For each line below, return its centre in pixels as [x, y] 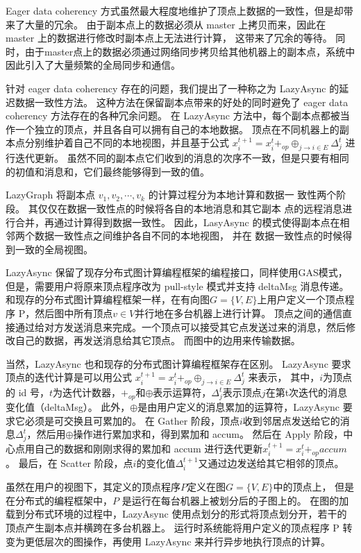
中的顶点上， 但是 [314, 487]
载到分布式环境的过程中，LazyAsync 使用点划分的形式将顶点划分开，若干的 [176, 514]
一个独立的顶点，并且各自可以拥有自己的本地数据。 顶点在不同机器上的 [177, 129]
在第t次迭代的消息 [307, 392]
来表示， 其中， [284, 377]
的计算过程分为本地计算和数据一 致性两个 [242, 195]
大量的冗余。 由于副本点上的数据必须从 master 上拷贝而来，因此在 [175, 24]
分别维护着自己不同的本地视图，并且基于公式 [127, 143]
